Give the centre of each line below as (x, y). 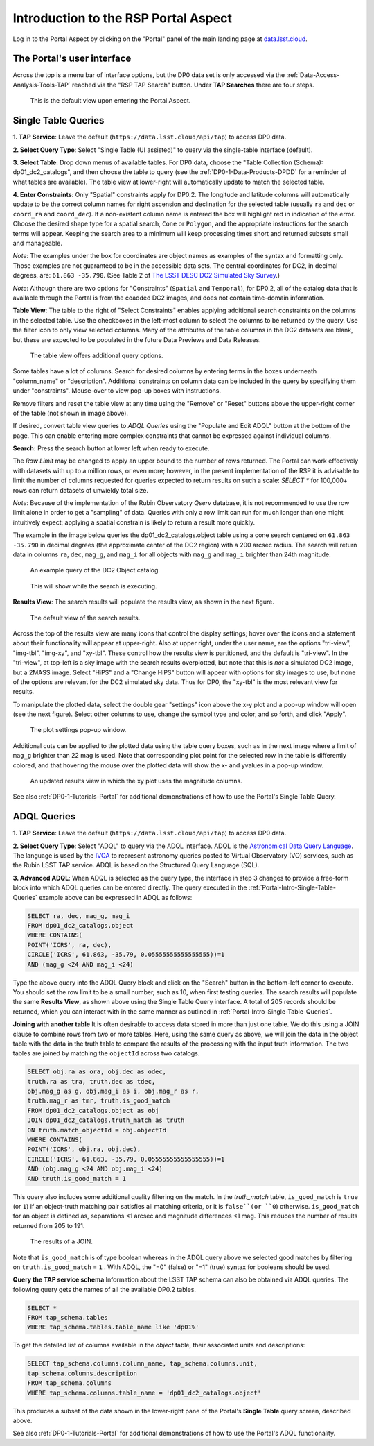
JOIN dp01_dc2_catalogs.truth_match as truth (106, 1120)
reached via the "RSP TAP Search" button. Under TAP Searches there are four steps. (193, 85)
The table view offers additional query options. (97, 355)
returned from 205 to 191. (49, 1225)
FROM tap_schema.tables (68, 1318)
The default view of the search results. (85, 618)
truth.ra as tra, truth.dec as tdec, (91, 1081)
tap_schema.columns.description (82, 1373)
